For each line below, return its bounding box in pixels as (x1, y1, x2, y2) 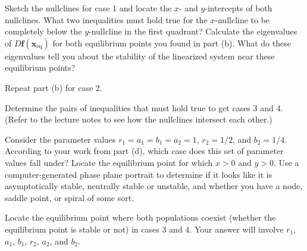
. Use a (274, 156, 299, 168)
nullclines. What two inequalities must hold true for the (5, 13, 208, 26)
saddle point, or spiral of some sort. (5, 191, 134, 203)
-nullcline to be (215, 13, 270, 26)
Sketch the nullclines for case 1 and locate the (5, 2, 172, 14)
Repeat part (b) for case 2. (5, 81, 102, 93)
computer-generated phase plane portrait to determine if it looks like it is (5, 168, 272, 180)
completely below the (5, 25, 82, 37)
